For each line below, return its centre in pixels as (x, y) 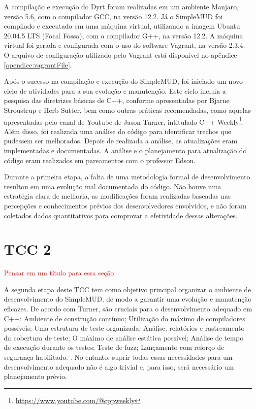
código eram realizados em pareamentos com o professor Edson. (100, 160)
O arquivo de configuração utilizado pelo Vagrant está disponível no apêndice (121, 54)
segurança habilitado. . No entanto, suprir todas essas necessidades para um (118, 357)
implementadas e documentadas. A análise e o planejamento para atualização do (125, 150)
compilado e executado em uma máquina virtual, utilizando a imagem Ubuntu (122, 26)
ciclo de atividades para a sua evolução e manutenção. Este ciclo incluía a (115, 90)
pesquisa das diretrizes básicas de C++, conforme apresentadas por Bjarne (117, 100)
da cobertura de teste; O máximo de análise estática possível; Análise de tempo (124, 337)
